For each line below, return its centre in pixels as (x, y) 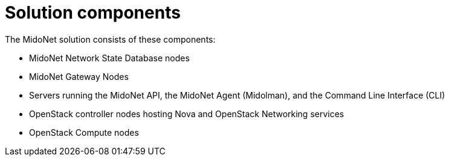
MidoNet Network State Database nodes (109, 58)
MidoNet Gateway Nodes (79, 76)
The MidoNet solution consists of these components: (110, 39)
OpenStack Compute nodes (84, 132)
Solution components (93, 13)
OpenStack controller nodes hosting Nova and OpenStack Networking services (187, 114)
